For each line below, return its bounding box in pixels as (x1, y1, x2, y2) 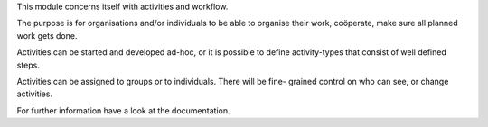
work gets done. (16, 30, 78, 41)
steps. (16, 59, 40, 70)
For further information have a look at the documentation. (16, 104, 230, 116)
